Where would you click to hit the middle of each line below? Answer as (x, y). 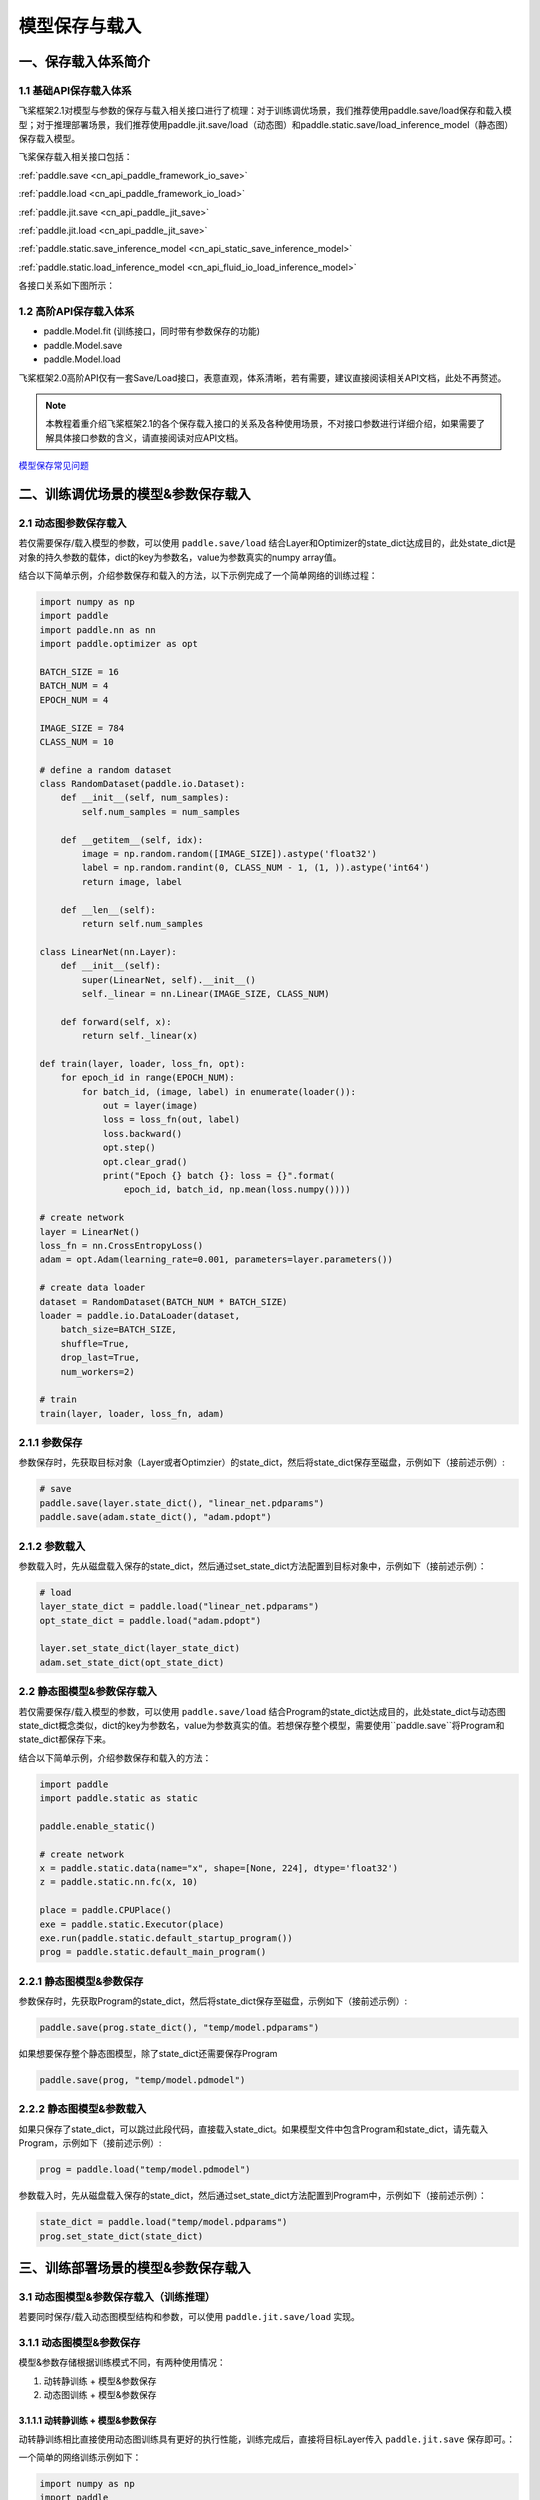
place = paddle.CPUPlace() (105, 1910)
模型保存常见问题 (53, 466)
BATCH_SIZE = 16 (79, 671)
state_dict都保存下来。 (65, 1739)
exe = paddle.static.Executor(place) (132, 1924)
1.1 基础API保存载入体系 (75, 90)
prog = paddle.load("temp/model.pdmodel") (145, 2169)
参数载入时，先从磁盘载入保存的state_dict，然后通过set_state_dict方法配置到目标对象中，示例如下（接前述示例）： (252, 1566)
